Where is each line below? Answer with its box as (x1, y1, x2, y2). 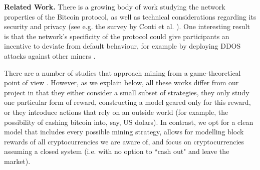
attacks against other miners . (4, 50, 96, 61)
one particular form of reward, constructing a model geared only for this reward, (4, 97, 251, 107)
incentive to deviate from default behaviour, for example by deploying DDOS (4, 41, 241, 51)
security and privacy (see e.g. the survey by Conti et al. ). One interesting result (4, 21, 250, 32)
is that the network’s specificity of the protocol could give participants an (4, 31, 229, 41)
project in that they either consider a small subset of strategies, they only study (4, 87, 249, 97)
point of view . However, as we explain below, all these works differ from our (4, 77, 239, 88)
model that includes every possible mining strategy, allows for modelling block (4, 126, 244, 137)
